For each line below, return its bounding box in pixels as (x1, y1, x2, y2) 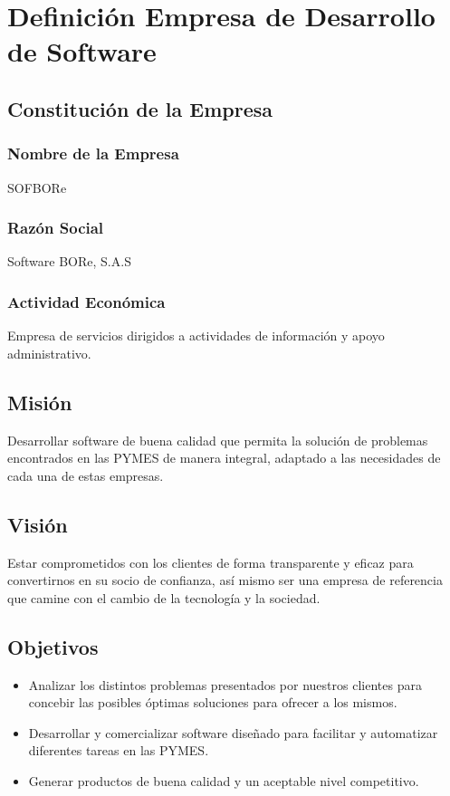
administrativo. (7, 343, 91, 362)
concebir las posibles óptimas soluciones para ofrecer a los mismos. (28, 693, 397, 712)
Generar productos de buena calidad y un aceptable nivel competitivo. (28, 771, 419, 790)
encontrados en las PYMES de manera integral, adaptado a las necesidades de (7, 448, 441, 467)
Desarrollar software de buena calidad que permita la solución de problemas (7, 430, 428, 449)
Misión (7, 388, 72, 416)
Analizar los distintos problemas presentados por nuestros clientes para (28, 675, 422, 694)
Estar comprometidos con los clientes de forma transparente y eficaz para (7, 552, 414, 571)
